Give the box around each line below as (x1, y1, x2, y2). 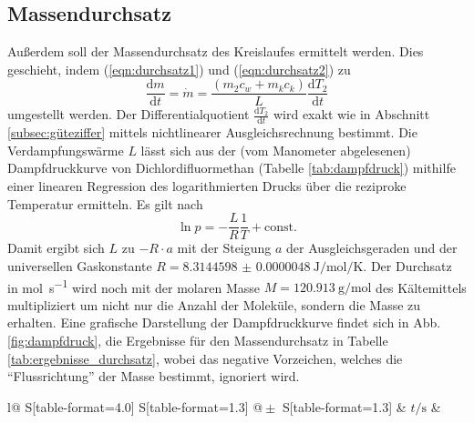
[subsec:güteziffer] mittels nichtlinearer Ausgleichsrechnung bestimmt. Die (7, 123, 417, 142)
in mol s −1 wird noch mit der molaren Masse (7, 275, 260, 297)
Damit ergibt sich (7, 238, 105, 257)
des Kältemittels (376, 277, 467, 297)
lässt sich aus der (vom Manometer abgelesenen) (140, 140, 411, 159)
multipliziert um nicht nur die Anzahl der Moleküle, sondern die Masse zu (7, 295, 421, 314)
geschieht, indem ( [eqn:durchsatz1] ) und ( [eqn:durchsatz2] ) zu (7, 59, 351, 78)
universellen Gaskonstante (7, 256, 152, 275)
